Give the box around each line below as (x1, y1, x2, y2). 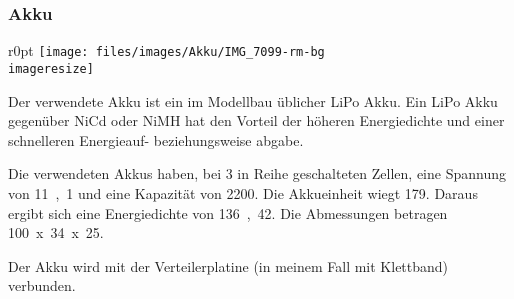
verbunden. (8, 275, 76, 296)
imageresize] (8, 61, 94, 76)
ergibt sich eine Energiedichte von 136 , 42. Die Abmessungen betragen (8, 202, 448, 223)
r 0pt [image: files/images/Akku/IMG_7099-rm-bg (8, 40, 325, 61)
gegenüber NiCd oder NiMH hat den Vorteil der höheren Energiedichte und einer (8, 110, 505, 131)
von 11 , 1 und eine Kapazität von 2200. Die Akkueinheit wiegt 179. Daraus (8, 182, 478, 203)
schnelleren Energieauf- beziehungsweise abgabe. (8, 129, 304, 150)
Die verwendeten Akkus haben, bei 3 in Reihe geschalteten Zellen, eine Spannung (8, 163, 506, 184)
